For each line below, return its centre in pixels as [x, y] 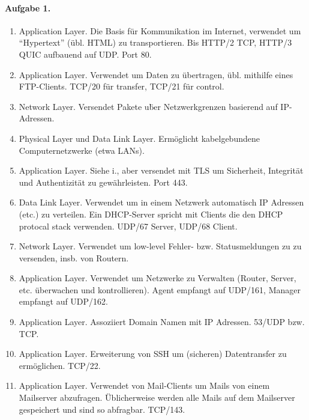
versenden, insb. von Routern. [74, 257]
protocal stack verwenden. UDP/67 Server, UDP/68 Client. [128, 226]
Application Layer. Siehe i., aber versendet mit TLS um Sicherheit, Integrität [161, 170]
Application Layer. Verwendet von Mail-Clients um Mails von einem [144, 385]
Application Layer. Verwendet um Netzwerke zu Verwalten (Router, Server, [157, 278]
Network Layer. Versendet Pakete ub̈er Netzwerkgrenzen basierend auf [148, 106]
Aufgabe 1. [28, 8]
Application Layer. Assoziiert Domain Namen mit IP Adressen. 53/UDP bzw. [162, 322]
